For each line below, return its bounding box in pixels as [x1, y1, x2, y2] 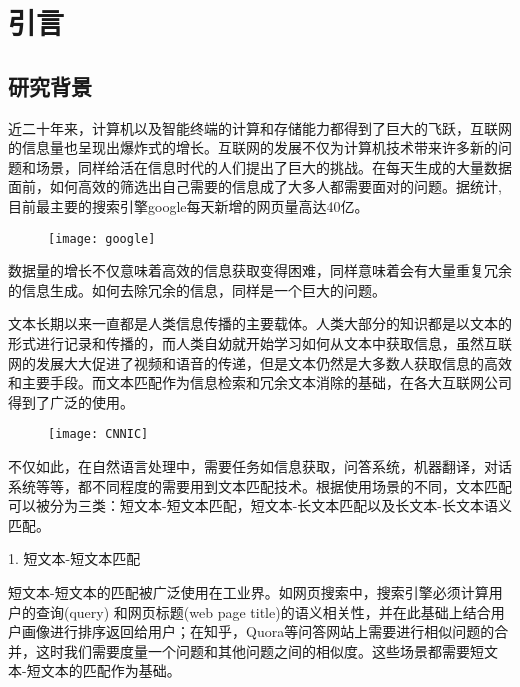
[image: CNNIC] [48, 427, 149, 442]
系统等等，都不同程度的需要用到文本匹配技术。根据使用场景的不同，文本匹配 [8, 475, 512, 496]
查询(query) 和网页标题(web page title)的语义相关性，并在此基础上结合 [35, 601, 491, 622]
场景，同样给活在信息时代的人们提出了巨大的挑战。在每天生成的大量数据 [35, 156, 512, 177]
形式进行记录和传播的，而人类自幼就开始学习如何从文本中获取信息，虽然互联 [8, 332, 512, 353]
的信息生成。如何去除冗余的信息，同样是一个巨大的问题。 [8, 279, 386, 300]
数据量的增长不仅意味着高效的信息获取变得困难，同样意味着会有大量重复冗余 [8, 260, 512, 281]
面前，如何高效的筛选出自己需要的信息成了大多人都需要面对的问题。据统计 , [8, 176, 502, 197]
